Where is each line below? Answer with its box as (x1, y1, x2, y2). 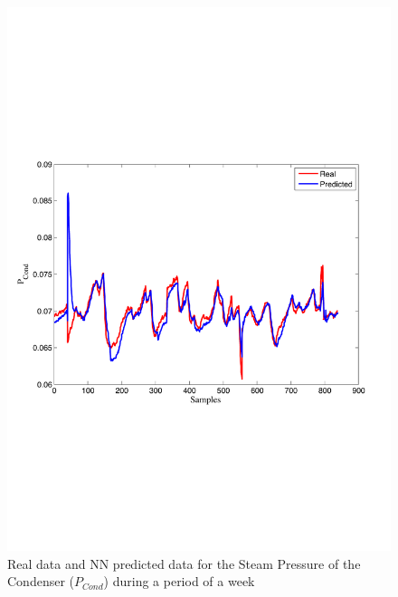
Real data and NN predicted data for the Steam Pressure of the (7, 554, 361, 573)
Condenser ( (7, 572, 75, 591)
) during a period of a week (103, 572, 255, 591)
